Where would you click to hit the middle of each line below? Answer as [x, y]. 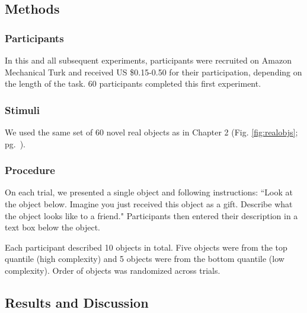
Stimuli [23, 110]
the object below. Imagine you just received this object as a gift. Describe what [149, 204]
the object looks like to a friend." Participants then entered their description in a [151, 215]
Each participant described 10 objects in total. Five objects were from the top [146, 247]
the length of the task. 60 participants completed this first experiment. [133, 83]
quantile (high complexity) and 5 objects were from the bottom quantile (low [145, 259]
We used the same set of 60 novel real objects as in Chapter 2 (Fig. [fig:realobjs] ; [151, 132]
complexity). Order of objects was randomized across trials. [113, 270]
